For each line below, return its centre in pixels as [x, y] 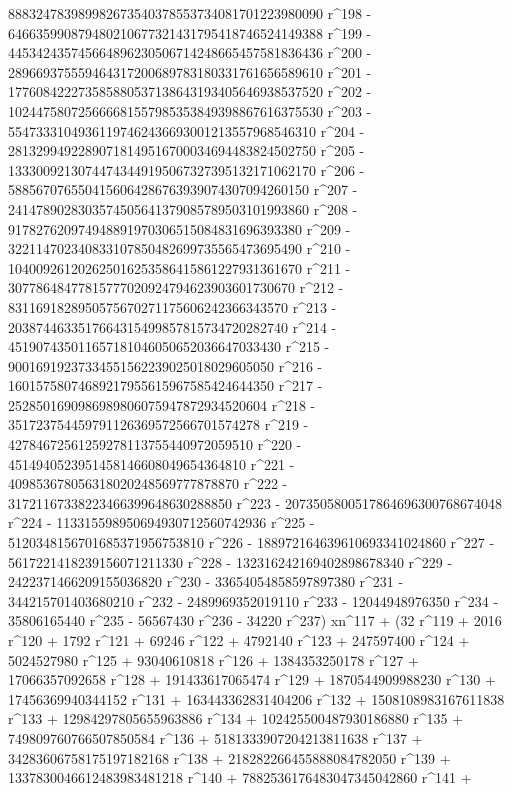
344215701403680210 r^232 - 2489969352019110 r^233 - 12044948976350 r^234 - [253, 600]
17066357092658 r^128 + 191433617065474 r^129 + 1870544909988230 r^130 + [252, 679]
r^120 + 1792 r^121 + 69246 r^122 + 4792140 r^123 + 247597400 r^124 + [239, 640]
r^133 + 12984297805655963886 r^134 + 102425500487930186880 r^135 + [236, 718]
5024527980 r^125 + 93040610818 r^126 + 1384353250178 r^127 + [213, 659]
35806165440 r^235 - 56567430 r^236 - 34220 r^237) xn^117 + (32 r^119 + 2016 [255, 620]
